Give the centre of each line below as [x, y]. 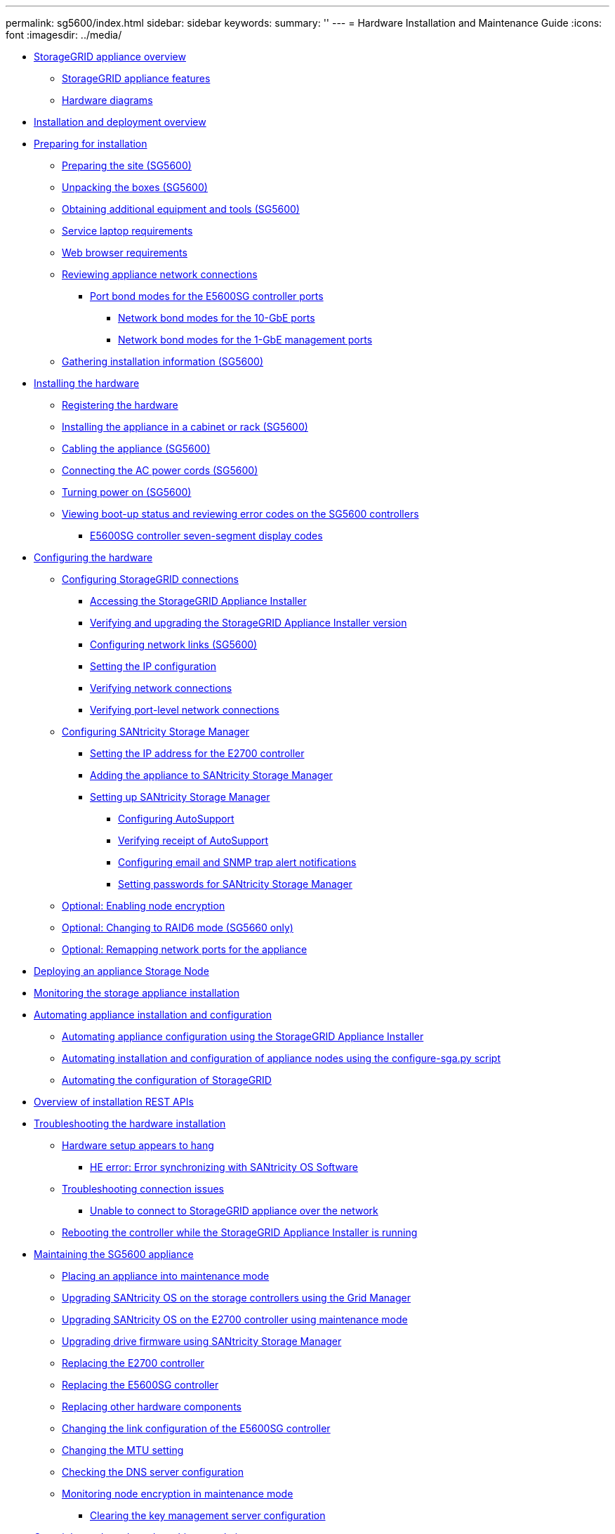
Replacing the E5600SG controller [140, 1385]
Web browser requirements [125, 253]
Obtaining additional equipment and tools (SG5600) [181, 209]
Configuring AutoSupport [176, 819]
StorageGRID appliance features [136, 78]
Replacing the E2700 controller [133, 1363]
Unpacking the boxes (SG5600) [135, 187]
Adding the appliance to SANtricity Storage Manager [211, 775]
